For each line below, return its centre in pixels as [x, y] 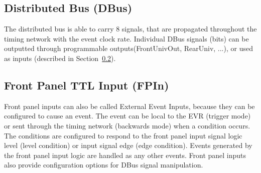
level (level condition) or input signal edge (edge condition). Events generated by [128, 145]
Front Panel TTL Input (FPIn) [87, 85]
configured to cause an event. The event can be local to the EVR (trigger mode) [127, 116]
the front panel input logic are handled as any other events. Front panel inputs [125, 155]
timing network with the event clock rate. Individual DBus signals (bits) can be [126, 38]
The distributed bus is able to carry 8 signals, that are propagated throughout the [130, 29]
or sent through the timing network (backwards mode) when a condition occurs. [127, 125]
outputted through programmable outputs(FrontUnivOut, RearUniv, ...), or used [128, 48]
